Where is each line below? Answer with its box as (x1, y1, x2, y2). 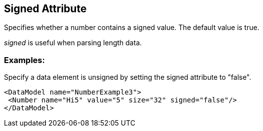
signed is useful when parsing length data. (4, 38, 142, 47)
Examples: (4, 55, 45, 65)
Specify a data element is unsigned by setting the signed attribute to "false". (4, 73, 252, 82)
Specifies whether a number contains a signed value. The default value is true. (4, 23, 260, 32)
